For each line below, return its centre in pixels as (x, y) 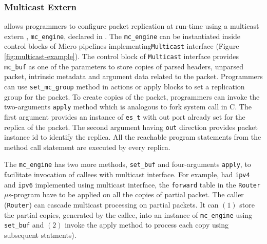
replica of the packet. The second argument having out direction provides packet (131, 127)
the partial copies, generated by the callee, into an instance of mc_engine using (128, 214)
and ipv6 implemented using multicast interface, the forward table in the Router (132, 184)
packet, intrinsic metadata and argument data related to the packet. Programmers (133, 76)
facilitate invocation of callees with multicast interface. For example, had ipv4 (127, 174)
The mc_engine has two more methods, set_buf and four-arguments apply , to (128, 164)
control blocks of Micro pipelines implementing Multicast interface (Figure (122, 46)
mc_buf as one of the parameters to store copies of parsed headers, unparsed (124, 66)
